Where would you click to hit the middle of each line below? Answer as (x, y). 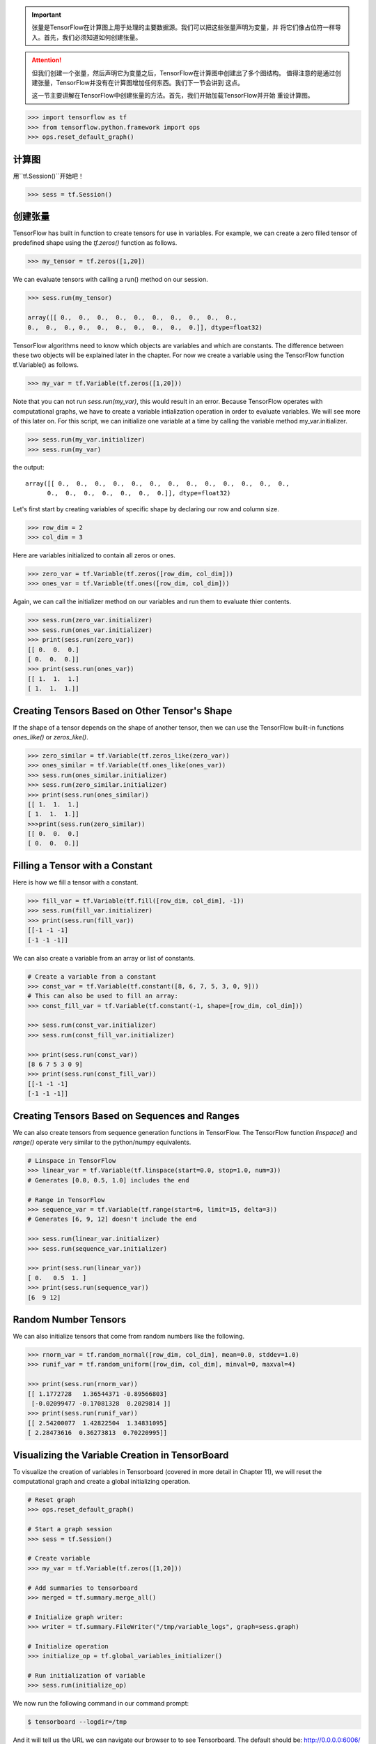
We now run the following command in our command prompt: (101, 1704)
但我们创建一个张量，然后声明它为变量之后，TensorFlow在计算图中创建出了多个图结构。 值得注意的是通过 (183, 73)
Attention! (47, 60)
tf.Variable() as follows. (46, 365)
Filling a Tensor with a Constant (83, 865)
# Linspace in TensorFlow (72, 1161)
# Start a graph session (70, 1529)
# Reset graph (52, 1500)
